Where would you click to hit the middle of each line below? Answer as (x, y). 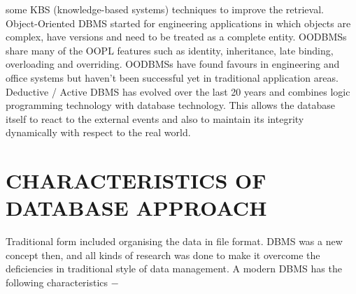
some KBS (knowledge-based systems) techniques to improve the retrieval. (165, 9)
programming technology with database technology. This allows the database (170, 105)
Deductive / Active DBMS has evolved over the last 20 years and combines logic (178, 91)
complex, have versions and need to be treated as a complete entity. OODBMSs (176, 37)
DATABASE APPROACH (136, 208)
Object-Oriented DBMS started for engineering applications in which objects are (178, 23)
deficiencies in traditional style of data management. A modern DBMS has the (174, 269)
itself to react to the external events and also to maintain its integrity (155, 118)
